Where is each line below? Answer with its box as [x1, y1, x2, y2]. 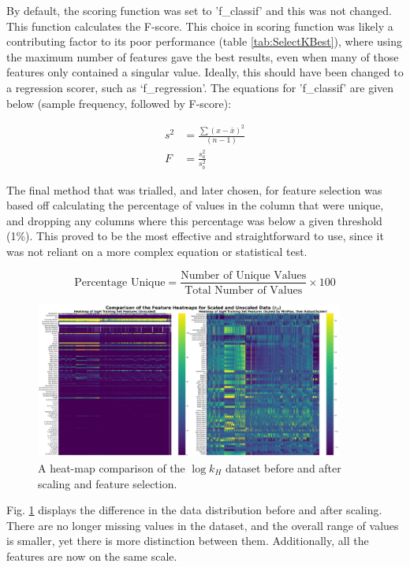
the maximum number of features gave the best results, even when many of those [6, 48, 399, 65]
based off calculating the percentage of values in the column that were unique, [6, 197, 384, 213]
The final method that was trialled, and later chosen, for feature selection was [6, 181, 382, 198]
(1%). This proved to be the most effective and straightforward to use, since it [6, 228, 384, 244]
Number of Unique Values [181, 269, 307, 281]
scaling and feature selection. [38, 475, 177, 491]
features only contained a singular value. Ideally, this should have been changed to [6, 64, 404, 80]
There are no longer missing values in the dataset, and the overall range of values [6, 517, 399, 533]
